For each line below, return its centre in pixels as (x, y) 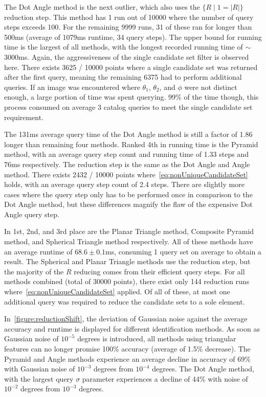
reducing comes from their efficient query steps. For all (159, 271)
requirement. (24, 117)
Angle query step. (32, 214)
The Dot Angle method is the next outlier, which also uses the (102, 7)
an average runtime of (38, 251)
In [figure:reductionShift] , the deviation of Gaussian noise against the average (126, 319)
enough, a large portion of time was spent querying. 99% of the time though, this (131, 97)
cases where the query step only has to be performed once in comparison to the (128, 194)
